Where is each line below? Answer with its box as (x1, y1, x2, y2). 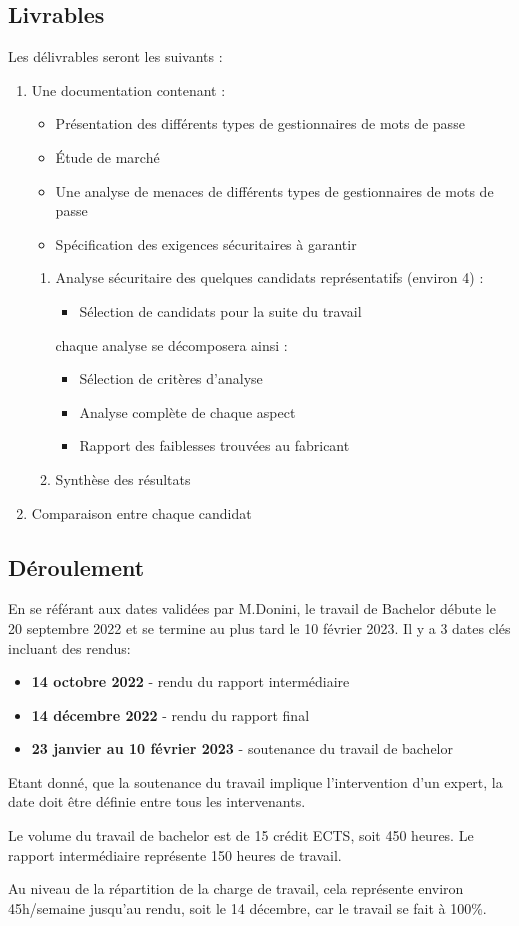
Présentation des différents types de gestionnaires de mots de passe (55, 113, 465, 134)
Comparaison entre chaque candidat (31, 502, 252, 523)
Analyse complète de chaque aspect (79, 401, 296, 422)
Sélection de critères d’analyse (79, 368, 263, 389)
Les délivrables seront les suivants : (8, 46, 223, 67)
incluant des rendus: (8, 637, 131, 658)
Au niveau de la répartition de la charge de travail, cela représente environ (8, 878, 464, 899)
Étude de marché (55, 146, 160, 167)
